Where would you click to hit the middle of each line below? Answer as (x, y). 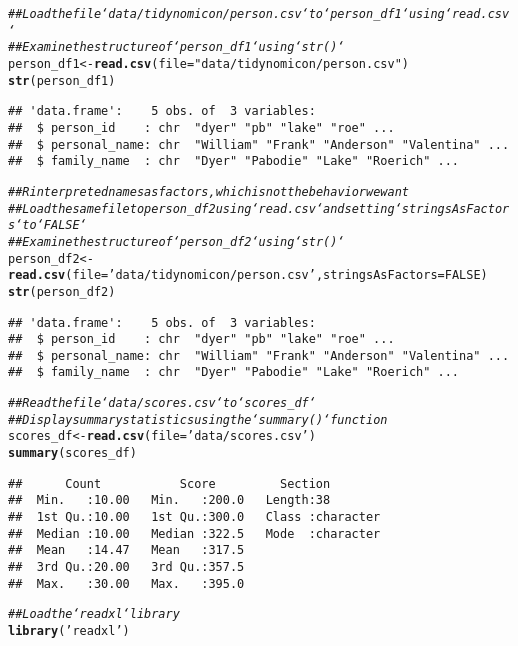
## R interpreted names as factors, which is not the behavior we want (208, 191)
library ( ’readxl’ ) (69, 631)
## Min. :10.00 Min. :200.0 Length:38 (169, 500)
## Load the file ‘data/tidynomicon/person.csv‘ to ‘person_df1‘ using (226, 14)
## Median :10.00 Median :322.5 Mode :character (194, 533)
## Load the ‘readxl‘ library (94, 614)
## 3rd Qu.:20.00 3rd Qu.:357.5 (126, 567)
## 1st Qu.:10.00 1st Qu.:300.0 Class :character (194, 517)
